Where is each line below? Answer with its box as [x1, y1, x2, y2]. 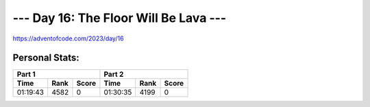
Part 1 [16, 69, 36, 79]
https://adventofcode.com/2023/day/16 [12, 34, 124, 43]
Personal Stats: [12, 52, 80, 64]
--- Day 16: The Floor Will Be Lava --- [12, 10, 227, 25]
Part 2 [103, 69, 124, 79]
